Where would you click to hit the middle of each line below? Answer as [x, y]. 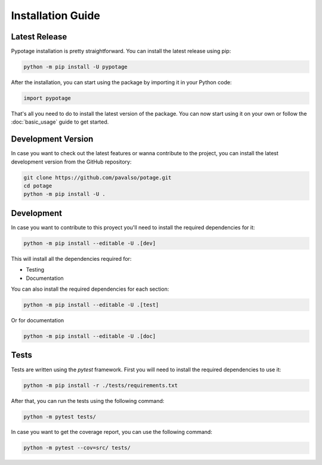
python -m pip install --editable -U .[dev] [90, 243]
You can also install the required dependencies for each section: [90, 289]
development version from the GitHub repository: [71, 162]
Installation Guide [56, 16]
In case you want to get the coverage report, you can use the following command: [112, 432]
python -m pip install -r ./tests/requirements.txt [101, 385]
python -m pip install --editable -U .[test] [91, 305]
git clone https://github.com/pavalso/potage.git [97, 177]
